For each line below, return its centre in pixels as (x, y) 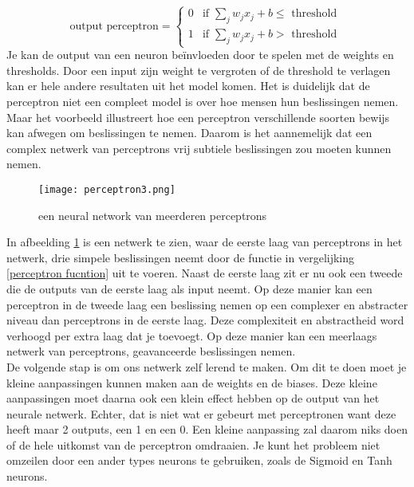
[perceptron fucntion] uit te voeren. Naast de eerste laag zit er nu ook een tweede (205, 273)
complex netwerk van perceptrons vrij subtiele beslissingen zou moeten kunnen (199, 148)
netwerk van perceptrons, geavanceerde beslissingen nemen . (151, 351)
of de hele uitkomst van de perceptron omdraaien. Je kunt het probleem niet (193, 444)
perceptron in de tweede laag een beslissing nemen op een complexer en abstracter (207, 304)
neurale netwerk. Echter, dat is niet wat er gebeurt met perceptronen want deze (201, 413)
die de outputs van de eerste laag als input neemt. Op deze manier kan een (189, 288)
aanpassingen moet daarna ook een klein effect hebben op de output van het (193, 398)
